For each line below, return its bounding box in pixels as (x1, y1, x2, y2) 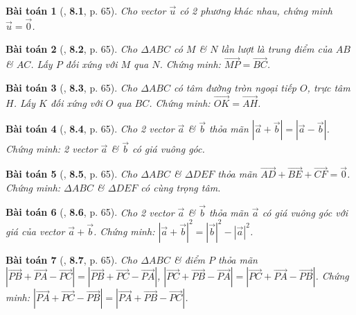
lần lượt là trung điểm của (221, 42, 332, 56)
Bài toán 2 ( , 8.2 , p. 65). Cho (6, 42, 138, 56)
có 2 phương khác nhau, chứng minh (179, 3, 332, 17)
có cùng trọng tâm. (141, 180, 221, 194)
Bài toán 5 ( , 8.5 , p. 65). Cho (6, 167, 138, 181)
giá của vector (6, 223, 65, 238)
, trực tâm (307, 80, 350, 94)
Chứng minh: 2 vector (6, 142, 98, 156)
